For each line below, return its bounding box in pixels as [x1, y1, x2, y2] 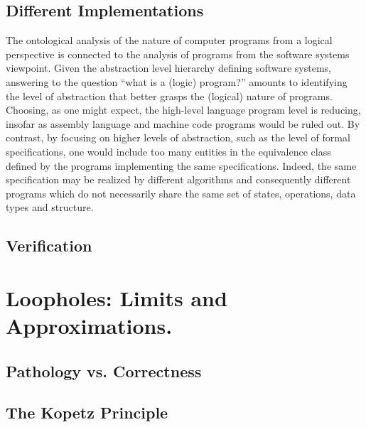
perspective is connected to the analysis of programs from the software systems [6, 46, 350, 61]
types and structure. [6, 200, 94, 215]
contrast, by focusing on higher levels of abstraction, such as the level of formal [6, 130, 350, 145]
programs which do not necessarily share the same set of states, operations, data [6, 185, 356, 200]
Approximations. [6, 311, 173, 340]
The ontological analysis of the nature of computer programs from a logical [6, 33, 333, 48]
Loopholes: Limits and [6, 283, 227, 312]
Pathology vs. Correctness [6, 360, 202, 382]
